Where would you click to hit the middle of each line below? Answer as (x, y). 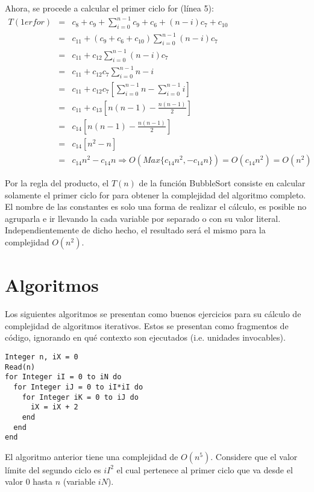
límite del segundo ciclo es (53, 469)
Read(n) (20, 367)
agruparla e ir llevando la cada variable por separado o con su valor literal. (143, 218)
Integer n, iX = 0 (42, 357)
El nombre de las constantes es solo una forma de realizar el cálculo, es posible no (156, 207)
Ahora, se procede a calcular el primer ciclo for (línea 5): (109, 8)
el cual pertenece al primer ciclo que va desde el (205, 469)
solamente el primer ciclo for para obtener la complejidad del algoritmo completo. (155, 194)
